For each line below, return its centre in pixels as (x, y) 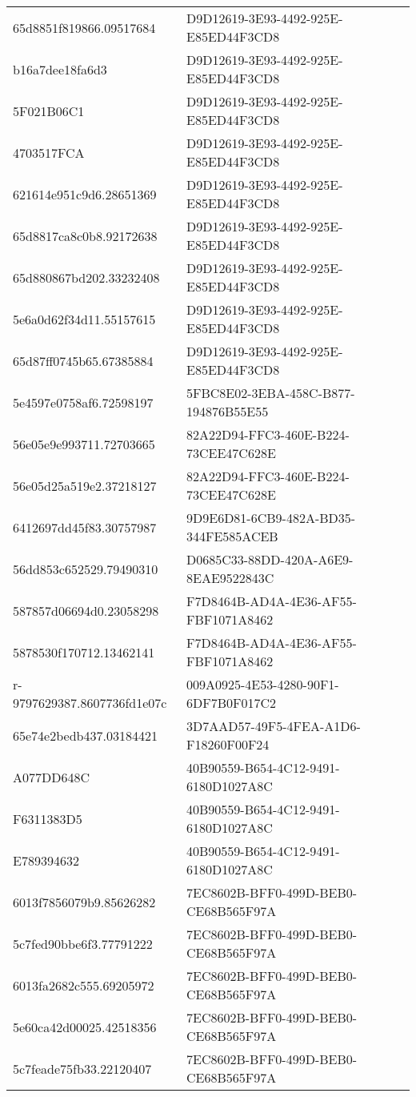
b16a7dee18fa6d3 (60, 69)
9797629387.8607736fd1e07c (90, 703)
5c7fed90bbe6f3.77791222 (83, 943)
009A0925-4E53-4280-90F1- (263, 684)
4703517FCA (49, 152)
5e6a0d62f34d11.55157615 (84, 319)
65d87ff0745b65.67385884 (83, 360)
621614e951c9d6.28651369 (85, 194)
